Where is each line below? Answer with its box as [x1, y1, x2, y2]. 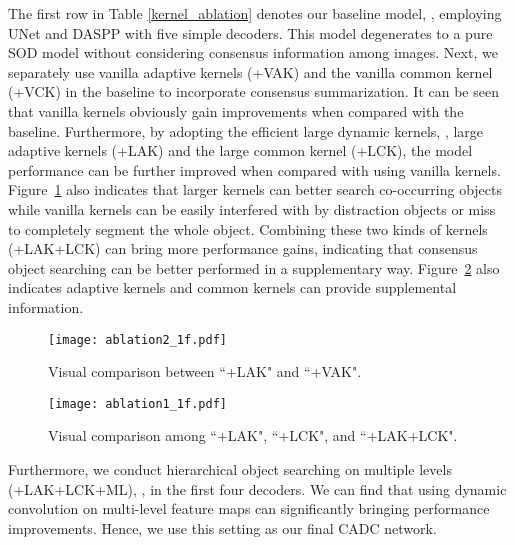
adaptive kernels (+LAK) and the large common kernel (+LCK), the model [8, 140, 473, 161]
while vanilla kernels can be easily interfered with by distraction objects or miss [8, 198, 496, 219]
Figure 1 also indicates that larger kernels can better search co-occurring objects [8, 179, 502, 200]
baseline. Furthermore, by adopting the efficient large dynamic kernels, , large [8, 120, 484, 141]
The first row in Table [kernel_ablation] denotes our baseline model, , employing [8, 3, 502, 23]
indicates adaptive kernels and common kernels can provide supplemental [8, 277, 457, 298]
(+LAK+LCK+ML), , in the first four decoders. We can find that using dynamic [8, 478, 507, 499]
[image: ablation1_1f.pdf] [48, 396, 227, 411]
